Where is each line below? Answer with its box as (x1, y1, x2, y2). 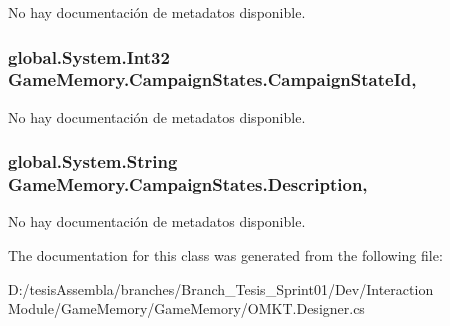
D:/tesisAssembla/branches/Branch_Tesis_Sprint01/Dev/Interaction (8, 278, 434, 299)
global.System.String (8, 149, 178, 174)
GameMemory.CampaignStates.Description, (8, 172, 368, 197)
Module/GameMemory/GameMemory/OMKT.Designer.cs (8, 298, 365, 319)
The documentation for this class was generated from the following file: (8, 245, 443, 266)
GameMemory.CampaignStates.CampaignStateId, (8, 67, 417, 92)
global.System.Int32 (8, 44, 170, 69)
